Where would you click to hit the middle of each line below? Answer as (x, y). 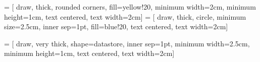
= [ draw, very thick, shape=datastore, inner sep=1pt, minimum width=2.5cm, (127, 43)
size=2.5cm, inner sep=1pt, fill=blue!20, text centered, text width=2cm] (116, 26)
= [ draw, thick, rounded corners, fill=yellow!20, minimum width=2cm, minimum (130, 7)
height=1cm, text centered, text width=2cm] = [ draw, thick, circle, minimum (125, 16)
